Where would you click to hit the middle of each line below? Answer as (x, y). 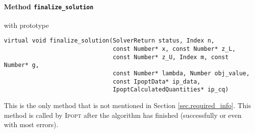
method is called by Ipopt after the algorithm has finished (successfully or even (123, 115)
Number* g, (22, 65)
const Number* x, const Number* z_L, (174, 49)
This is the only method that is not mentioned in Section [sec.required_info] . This (127, 105)
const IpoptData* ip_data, (156, 81)
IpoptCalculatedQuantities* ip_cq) (171, 90)
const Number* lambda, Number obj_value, (181, 74)
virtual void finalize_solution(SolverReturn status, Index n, (109, 41)
